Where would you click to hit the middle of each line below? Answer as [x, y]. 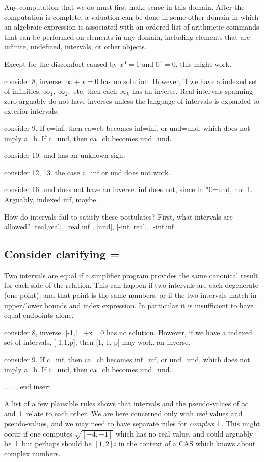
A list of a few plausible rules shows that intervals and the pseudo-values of [122, 403]
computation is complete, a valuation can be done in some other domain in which [131, 17]
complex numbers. [32, 453]
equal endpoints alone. [39, 315]
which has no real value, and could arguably [184, 433]
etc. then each [95, 91]
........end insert [28, 386]
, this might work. [204, 63]
